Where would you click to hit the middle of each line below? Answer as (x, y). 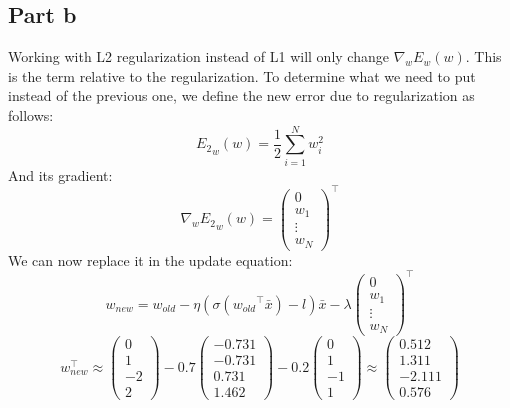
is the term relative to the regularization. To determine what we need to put (242, 75)
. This (483, 56)
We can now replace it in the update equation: (150, 259)
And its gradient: (60, 174)
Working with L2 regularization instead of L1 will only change (198, 56)
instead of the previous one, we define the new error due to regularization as (241, 95)
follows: (31, 114)
